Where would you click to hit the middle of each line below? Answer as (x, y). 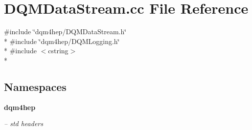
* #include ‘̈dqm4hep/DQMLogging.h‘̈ (62, 41)
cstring (58, 51)
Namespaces (35, 86)
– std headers (23, 123)
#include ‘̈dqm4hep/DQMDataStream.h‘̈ (65, 32)
